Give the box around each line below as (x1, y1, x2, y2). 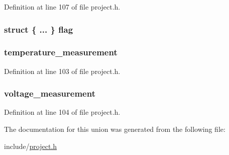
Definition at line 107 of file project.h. (4, 2, 121, 12)
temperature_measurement (4, 46, 118, 58)
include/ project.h (4, 140, 57, 151)
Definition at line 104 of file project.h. (4, 107, 121, 117)
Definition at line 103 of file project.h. (4, 65, 121, 76)
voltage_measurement (4, 87, 95, 100)
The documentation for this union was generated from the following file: (4, 124, 225, 134)
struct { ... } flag (4, 23, 73, 35)
